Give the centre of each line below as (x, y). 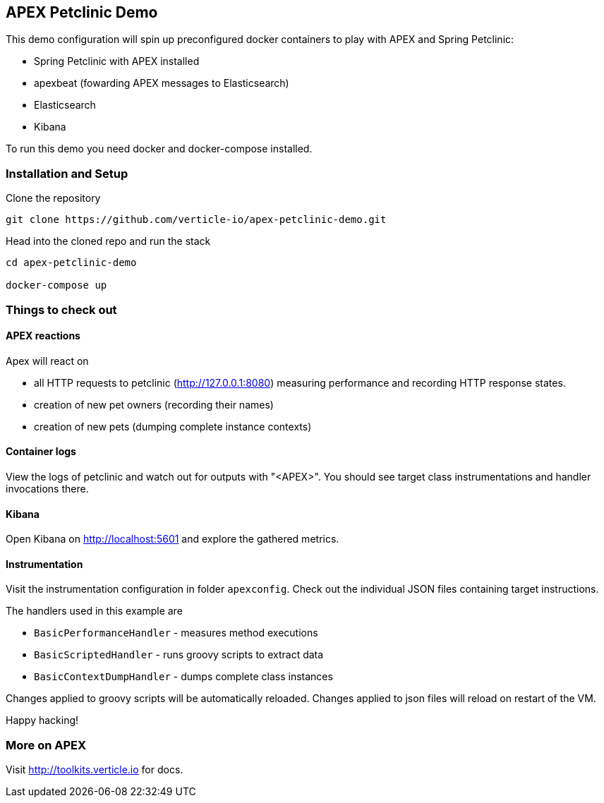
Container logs (41, 452)
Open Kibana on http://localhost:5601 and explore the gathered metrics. (173, 539)
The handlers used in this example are (94, 611)
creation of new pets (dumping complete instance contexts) (173, 426)
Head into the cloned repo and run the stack (108, 241)
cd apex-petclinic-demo (71, 263)
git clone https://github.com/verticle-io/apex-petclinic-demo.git (196, 220)
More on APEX (46, 745)
